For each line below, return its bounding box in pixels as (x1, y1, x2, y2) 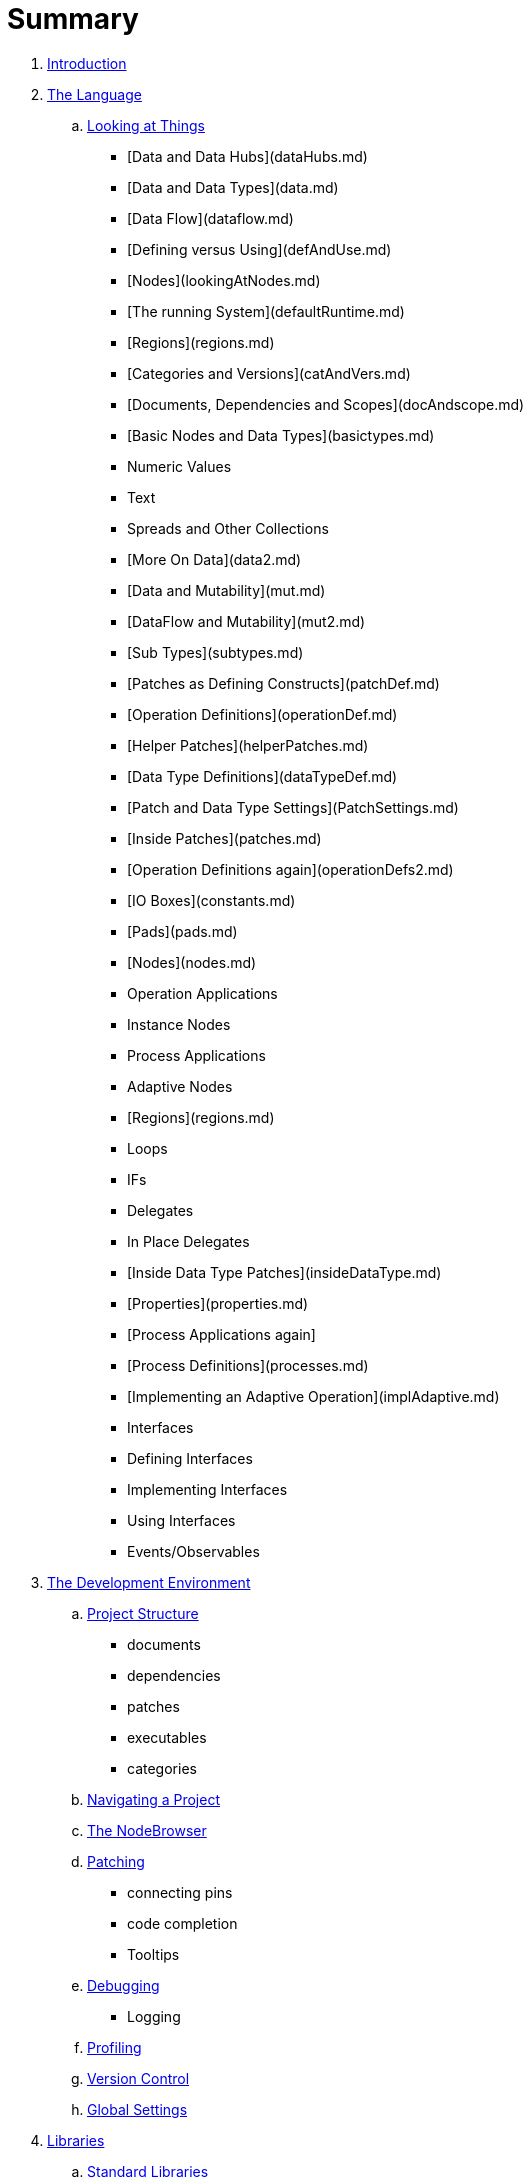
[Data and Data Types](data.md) (127, 178, 339, 196)
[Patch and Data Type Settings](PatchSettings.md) (127, 798, 459, 816)
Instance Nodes (127, 1015, 231, 1033)
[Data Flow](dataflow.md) (127, 209, 294, 227)
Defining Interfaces (127, 1449, 253, 1467)
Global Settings (87, 2100, 188, 2118)
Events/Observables (127, 1542, 260, 1560)
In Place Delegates (127, 1232, 250, 1250)
